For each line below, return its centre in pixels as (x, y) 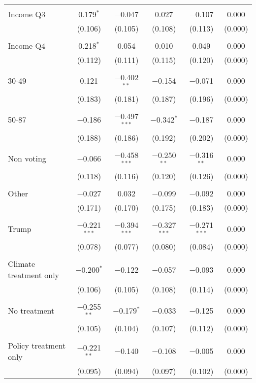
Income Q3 (27, 14)
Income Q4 (27, 46)
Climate (22, 264)
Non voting (27, 158)
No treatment (31, 310)
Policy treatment (37, 345)
